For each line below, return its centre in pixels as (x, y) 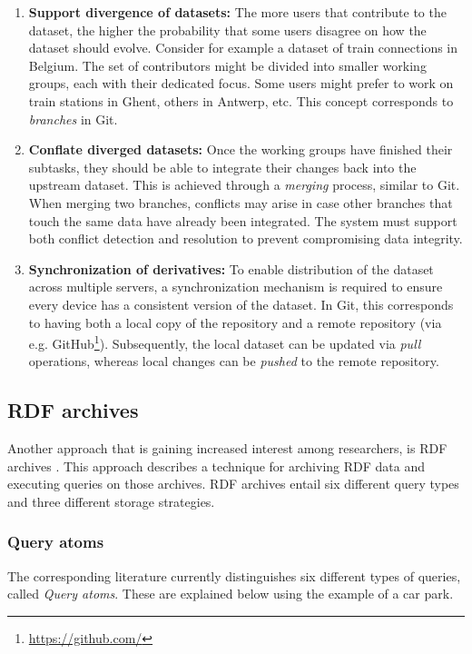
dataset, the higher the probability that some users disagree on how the (227, 30)
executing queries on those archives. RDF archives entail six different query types (233, 484)
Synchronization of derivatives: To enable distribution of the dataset (231, 268)
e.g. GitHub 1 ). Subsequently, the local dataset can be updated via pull (225, 342)
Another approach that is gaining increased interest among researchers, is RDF (227, 448)
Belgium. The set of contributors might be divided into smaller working (227, 65)
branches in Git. (73, 119)
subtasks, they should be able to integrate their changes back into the (222, 167)
